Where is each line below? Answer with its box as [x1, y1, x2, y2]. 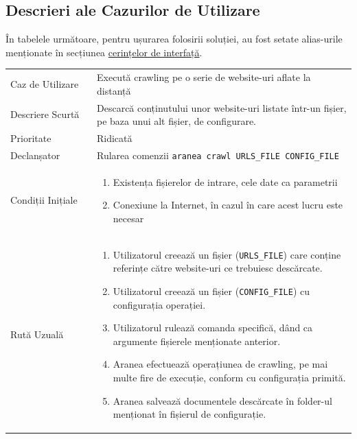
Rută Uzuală [10, 327, 64, 342]
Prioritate [10, 131, 51, 145]
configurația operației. [113, 297, 206, 311]
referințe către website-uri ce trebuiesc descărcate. [113, 261, 323, 275]
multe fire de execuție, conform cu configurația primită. [113, 370, 346, 385]
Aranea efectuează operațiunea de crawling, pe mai [113, 357, 328, 371]
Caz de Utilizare [10, 76, 79, 91]
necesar [113, 211, 144, 225]
